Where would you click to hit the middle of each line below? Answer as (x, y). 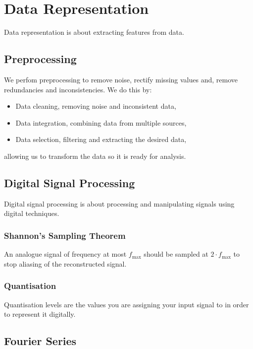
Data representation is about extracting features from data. (94, 32)
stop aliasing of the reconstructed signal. (65, 263)
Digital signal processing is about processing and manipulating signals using (119, 203)
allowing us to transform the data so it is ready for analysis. (95, 156)
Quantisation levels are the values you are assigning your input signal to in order (126, 304)
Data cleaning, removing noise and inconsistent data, (96, 106)
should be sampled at (176, 254)
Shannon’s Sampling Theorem (65, 235)
